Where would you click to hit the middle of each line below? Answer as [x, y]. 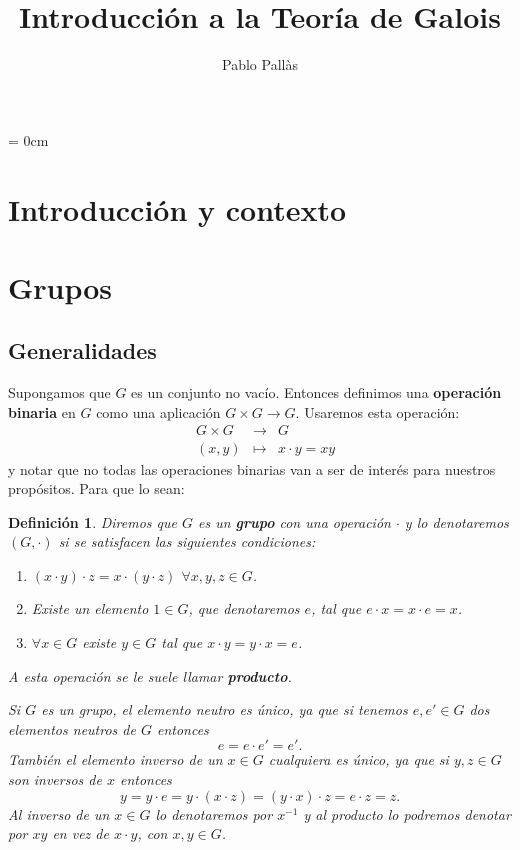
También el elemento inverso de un [115, 759]
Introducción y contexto [177, 208]
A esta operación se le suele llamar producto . [150, 675]
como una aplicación [158, 411]
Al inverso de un [59, 813]
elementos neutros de [72, 728]
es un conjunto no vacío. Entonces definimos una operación [316, 392]
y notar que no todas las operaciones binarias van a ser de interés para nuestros [252, 468]
